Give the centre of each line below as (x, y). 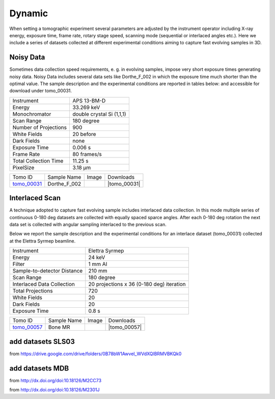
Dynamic (29, 13)
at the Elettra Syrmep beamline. (43, 241)
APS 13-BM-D (89, 100)
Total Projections (33, 291)
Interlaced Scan (35, 198)
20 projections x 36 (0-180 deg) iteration (137, 284)
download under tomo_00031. (41, 91)
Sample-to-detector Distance (48, 271)
